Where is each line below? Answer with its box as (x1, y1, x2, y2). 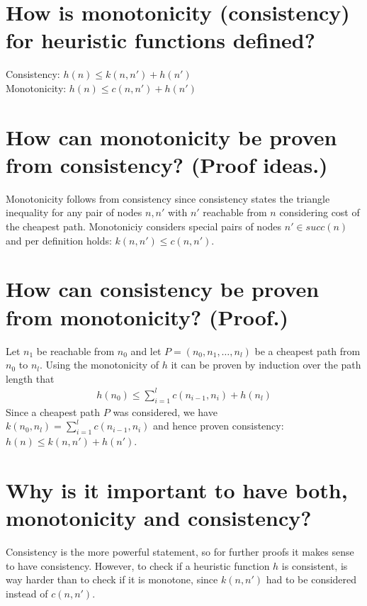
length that (6, 371, 55, 386)
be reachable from (36, 343, 115, 358)
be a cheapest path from (254, 343, 361, 358)
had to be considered (266, 572, 357, 587)
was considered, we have (113, 404, 218, 419)
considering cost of (279, 205, 360, 220)
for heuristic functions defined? (6, 26, 315, 55)
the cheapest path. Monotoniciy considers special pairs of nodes (6, 219, 282, 233)
